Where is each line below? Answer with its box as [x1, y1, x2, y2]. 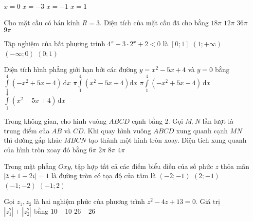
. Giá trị [196, 196, 220, 206]
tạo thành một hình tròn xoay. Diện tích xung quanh [88, 135, 247, 145]
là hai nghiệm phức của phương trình [34, 196, 145, 206]
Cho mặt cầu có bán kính [4, 17, 80, 27]
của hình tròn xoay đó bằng [4, 145, 87, 154]
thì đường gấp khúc [4, 135, 62, 145]
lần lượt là [202, 116, 234, 126]
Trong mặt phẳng [4, 161, 56, 171]
